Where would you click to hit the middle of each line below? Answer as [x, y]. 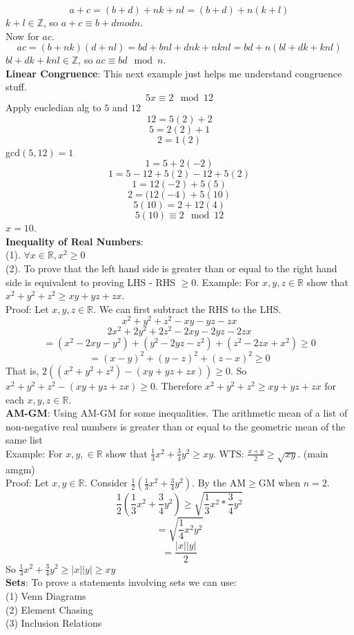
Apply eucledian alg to [53, 107]
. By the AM [219, 483]
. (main [313, 453]
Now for [22, 36]
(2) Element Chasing [49, 609]
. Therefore [179, 385]
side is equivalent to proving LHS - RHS [90, 282]
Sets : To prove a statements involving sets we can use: [121, 582]
